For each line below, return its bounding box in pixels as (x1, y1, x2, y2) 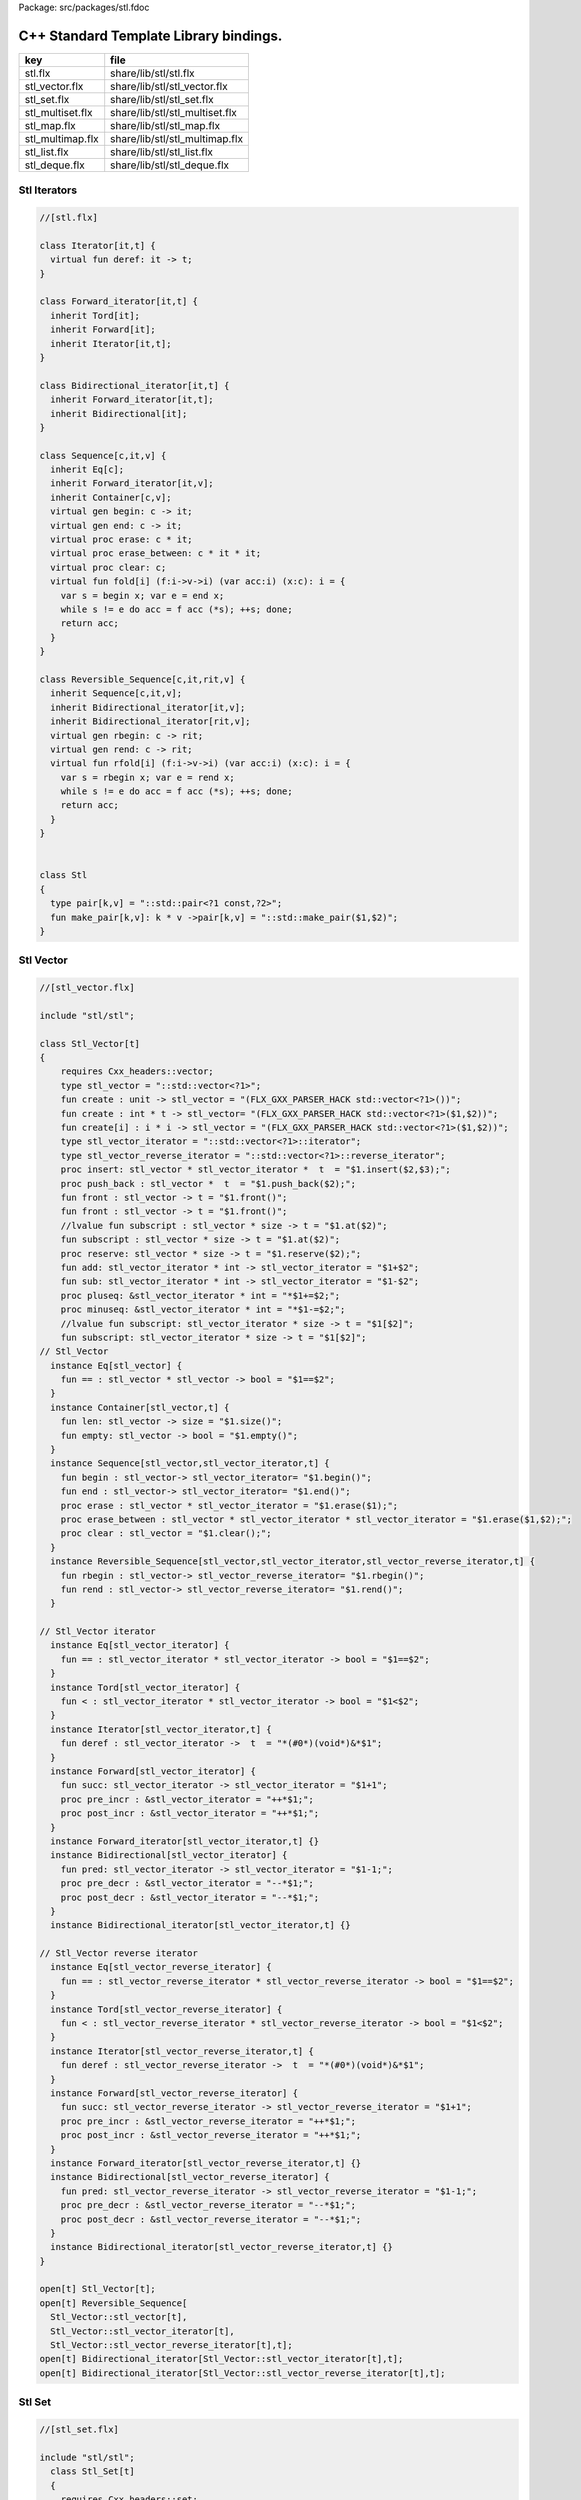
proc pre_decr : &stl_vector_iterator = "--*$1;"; (60, 1878, 314, 1889)
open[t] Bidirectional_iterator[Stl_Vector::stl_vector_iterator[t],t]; (39, 2353, 404, 2365)
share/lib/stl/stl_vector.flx (110, 79, 229, 93)
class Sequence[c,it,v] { (39, 450, 167, 461)
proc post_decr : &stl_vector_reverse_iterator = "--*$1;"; (60, 2213, 362, 2225)
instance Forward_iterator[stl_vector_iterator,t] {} (50, 1835, 320, 1847)
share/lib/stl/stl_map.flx (110, 118, 220, 132)
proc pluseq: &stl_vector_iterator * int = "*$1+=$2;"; (60, 1290, 341, 1301)
